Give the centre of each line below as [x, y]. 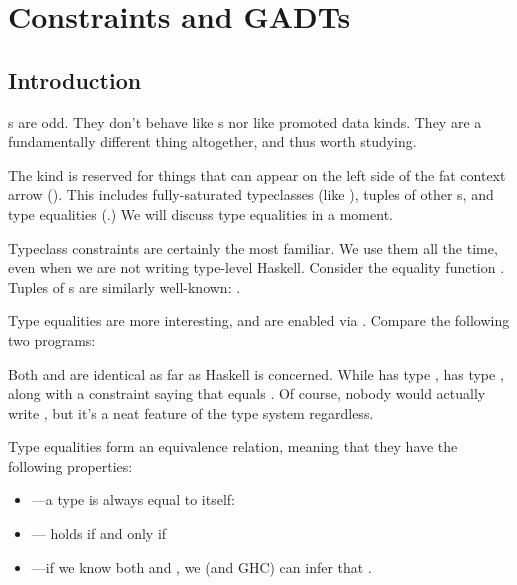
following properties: [70, 465]
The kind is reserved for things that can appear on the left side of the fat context [257, 174]
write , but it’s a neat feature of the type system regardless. [191, 412]
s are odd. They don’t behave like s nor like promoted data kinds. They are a [245, 121]
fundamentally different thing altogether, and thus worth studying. [212, 141]
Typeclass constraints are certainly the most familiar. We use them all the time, [253, 247]
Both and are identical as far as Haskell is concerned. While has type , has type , [256, 373]
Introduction [75, 79]
